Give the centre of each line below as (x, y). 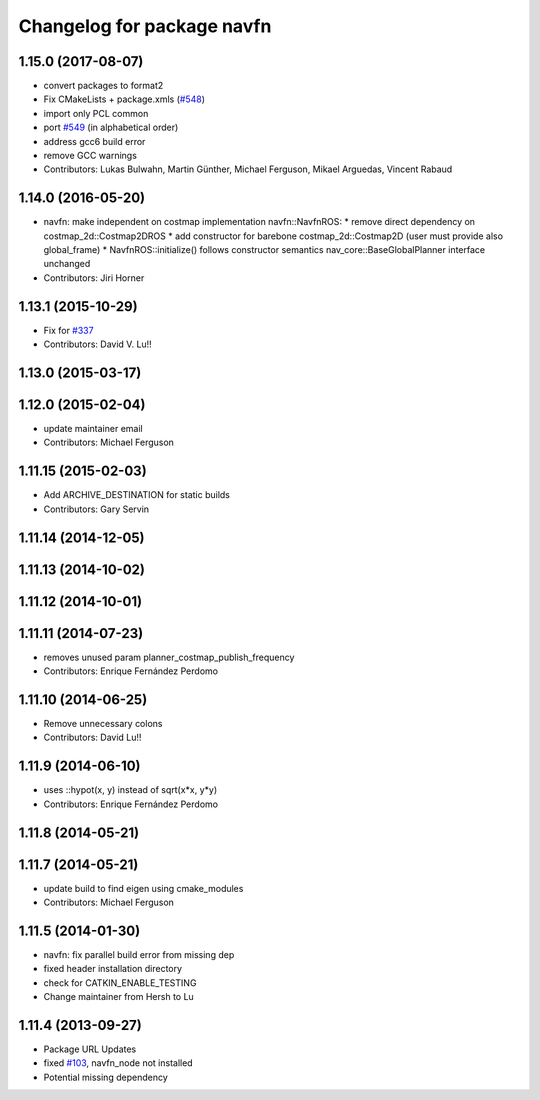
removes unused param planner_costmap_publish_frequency (169, 657)
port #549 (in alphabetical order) (111, 127)
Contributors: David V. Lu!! (97, 344)
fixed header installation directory (113, 969)
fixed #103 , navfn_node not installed (118, 1063)
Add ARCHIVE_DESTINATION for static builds (136, 495)
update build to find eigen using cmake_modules (143, 888)
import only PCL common (96, 113)
